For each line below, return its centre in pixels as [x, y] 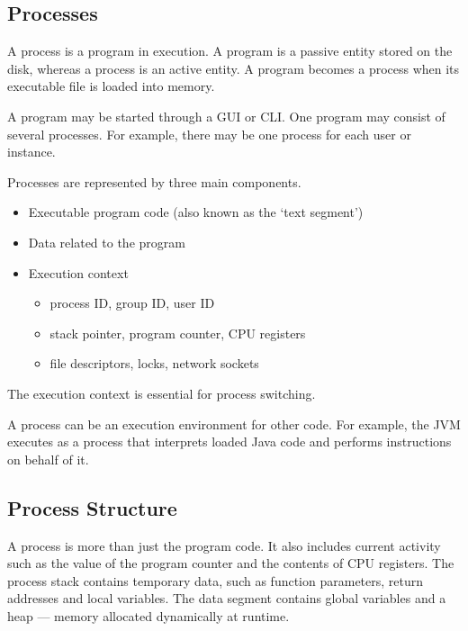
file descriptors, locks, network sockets [154, 363]
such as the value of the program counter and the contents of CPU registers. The [231, 563]
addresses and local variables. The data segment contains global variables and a [227, 598]
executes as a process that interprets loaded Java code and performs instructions [229, 442]
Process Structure [92, 507]
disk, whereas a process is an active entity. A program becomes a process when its [234, 68]
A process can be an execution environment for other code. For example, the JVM [234, 424]
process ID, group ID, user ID [132, 303]
